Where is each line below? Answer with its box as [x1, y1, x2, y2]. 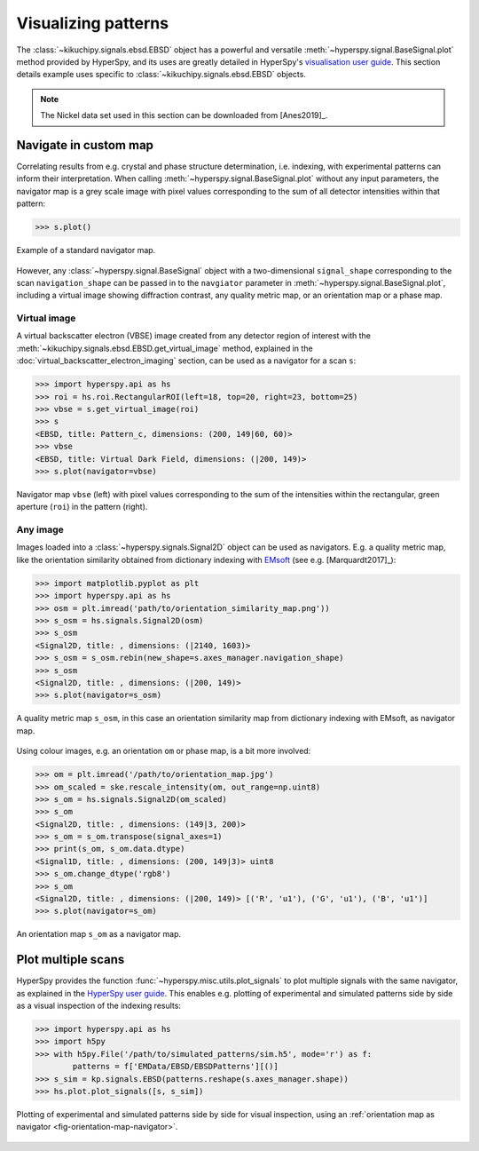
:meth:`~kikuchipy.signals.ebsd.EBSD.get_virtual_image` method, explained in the [16, 343, 314, 353]
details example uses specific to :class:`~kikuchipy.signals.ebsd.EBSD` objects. [16, 69, 306, 80]
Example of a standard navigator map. [16, 245, 156, 256]
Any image [16, 524, 64, 536]
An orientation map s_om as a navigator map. [16, 929, 182, 940]
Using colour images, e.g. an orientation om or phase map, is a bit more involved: [16, 746, 311, 757]
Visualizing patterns [16, 13, 169, 33]
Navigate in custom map [16, 138, 154, 153]
